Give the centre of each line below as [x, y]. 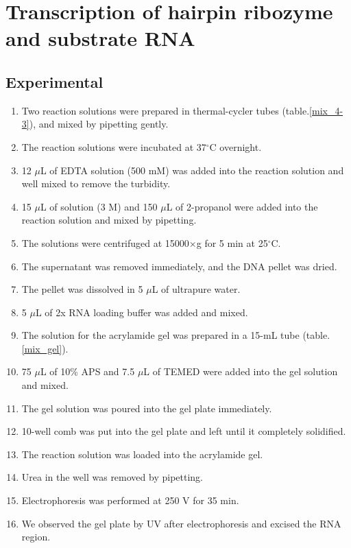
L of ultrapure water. [196, 289]
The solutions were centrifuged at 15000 [105, 242]
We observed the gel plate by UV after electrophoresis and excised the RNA [181, 523]
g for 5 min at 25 [232, 242]
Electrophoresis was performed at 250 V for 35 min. [130, 500]
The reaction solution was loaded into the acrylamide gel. [142, 454]
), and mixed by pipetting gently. [99, 124]
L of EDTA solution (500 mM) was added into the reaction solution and [192, 170]
